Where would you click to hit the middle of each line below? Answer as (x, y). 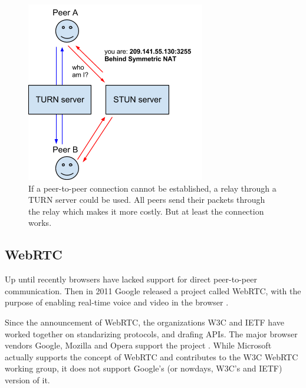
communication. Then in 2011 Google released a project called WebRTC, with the (153, 290)
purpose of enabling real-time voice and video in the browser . (117, 302)
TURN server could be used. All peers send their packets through (147, 200)
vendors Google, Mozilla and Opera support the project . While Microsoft (138, 345)
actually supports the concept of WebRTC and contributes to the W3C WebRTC (152, 356)
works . (40, 223)
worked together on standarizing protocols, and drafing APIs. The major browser (151, 333)
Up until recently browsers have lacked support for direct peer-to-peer (131, 279)
